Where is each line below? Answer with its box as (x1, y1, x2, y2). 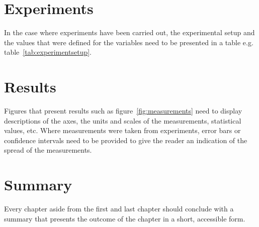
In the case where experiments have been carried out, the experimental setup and (4, 27, 255, 38)
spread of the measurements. (4, 145, 92, 155)
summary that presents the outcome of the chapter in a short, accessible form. (4, 213, 245, 223)
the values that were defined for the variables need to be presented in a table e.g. (4, 37, 253, 47)
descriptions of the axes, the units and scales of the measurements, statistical (4, 115, 241, 126)
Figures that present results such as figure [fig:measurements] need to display (4, 105, 242, 116)
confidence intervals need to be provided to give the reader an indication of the (4, 135, 247, 145)
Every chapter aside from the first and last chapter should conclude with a (4, 203, 234, 214)
